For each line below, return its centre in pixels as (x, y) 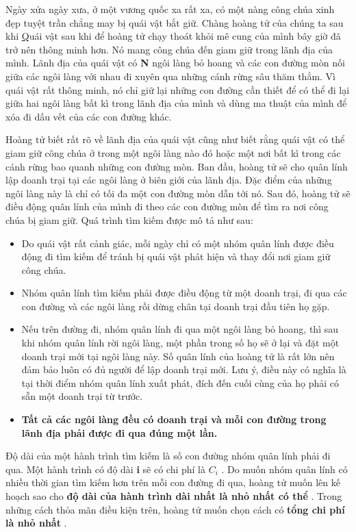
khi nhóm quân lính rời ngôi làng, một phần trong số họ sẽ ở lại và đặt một (180, 343)
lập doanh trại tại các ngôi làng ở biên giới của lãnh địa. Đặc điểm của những (169, 180)
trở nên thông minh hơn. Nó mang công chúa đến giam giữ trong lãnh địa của (169, 49)
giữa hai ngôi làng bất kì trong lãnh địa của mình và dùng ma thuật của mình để (176, 103)
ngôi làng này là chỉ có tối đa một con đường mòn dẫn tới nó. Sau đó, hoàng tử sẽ (178, 193)
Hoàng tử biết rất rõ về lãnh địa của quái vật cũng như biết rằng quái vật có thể (175, 139)
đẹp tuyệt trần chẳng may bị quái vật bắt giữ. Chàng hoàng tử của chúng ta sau (175, 22)
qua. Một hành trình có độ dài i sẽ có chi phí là (106, 469)
